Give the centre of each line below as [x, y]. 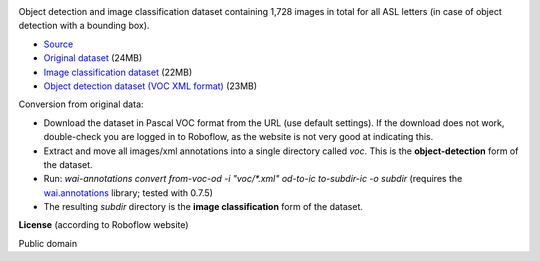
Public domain [48, 243]
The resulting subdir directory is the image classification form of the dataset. [203, 207]
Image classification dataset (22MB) [118, 72]
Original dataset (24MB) [93, 58]
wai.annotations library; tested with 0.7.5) [128, 192]
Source [58, 44]
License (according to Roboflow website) [103, 225]
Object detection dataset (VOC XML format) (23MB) [150, 86]
